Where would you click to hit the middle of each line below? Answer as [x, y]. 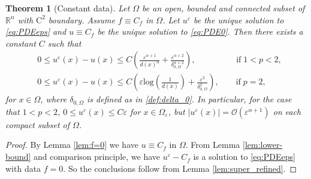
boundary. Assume [82, 19]
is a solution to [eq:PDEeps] [244, 157]
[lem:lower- [263, 145]
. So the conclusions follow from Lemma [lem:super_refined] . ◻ [180, 168]
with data [23, 168]
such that [64, 43]
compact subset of [37, 124]
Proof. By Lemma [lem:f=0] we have [72, 145]
